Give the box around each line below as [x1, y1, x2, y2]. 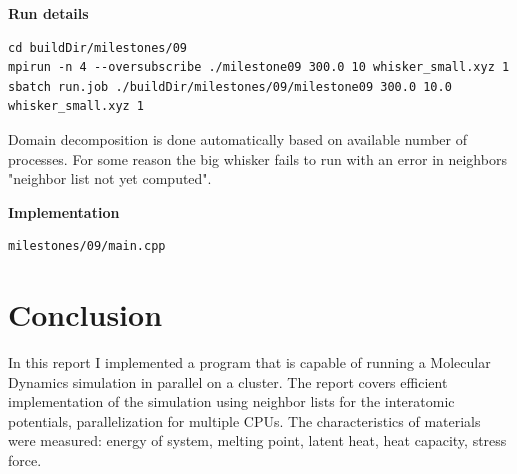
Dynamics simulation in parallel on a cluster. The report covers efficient [8, 371, 448, 392]
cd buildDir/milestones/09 [8, 40, 187, 55]
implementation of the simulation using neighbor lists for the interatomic [8, 391, 455, 412]
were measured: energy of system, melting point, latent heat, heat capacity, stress [8, 430, 507, 451]
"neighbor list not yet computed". [8, 168, 212, 189]
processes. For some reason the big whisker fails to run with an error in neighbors [8, 148, 507, 169]
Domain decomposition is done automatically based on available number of [8, 128, 467, 149]
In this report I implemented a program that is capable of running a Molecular [8, 352, 491, 373]
